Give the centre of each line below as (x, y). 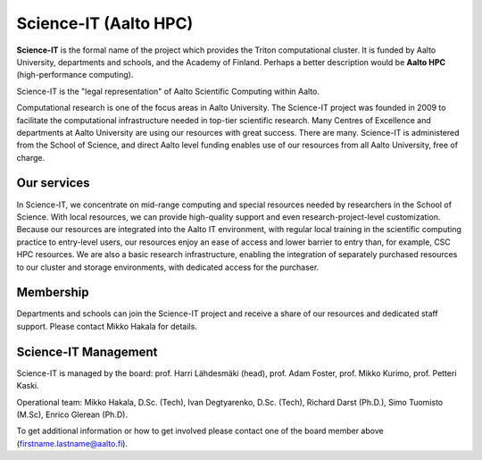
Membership (53, 293)
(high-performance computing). (75, 75)
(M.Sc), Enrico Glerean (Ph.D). (72, 414)
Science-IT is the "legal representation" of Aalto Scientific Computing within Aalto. (168, 91)
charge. (30, 157)
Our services (53, 183)
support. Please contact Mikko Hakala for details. (107, 326)
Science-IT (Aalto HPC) (105, 23)
